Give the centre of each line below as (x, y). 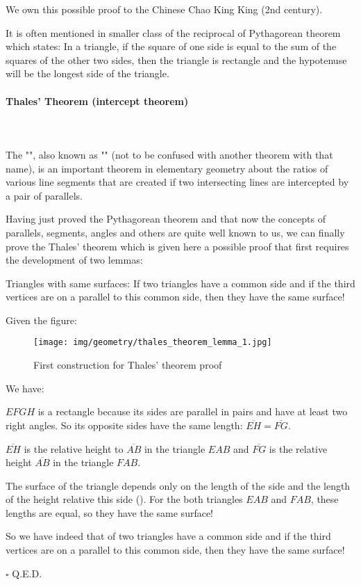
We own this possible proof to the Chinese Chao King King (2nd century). (164, 9)
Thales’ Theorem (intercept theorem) (97, 101)
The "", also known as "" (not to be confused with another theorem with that (169, 154)
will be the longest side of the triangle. (87, 73)
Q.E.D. (27, 573)
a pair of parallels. (44, 195)
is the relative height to (74, 448)
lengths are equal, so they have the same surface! (110, 512)
